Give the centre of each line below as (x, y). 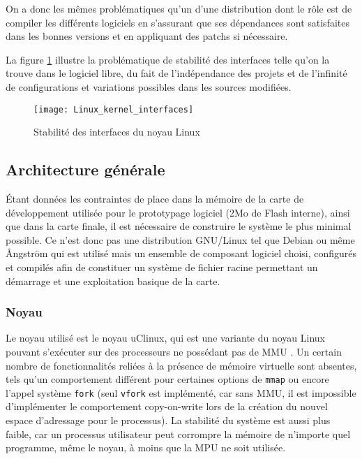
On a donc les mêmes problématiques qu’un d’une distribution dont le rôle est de (179, 8)
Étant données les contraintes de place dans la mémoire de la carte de (155, 199)
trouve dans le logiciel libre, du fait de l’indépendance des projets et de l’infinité (176, 73)
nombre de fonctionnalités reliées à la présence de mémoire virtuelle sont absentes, (181, 365)
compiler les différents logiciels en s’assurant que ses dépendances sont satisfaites (178, 22)
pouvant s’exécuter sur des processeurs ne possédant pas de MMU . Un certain (174, 351)
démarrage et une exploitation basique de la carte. (113, 280)
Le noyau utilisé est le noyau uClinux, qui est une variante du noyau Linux (166, 338)
